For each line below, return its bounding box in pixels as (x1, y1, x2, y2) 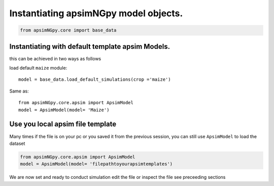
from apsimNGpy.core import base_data (20, 27, 117, 33)
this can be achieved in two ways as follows (9, 55, 101, 61)
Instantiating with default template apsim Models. (9, 42, 170, 51)
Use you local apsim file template (9, 120, 117, 129)
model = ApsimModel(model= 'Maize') (18, 107, 110, 113)
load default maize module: (9, 65, 67, 71)
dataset (9, 140, 25, 146)
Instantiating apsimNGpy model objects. (9, 8, 183, 19)
